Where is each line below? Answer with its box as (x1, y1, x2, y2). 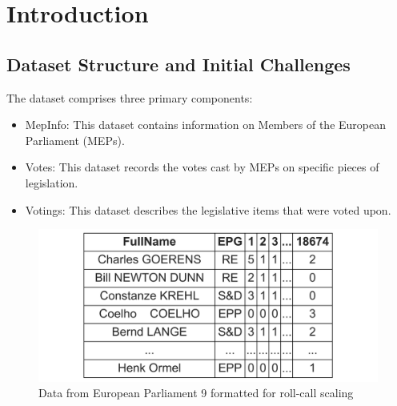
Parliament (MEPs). (25, 131, 125, 148)
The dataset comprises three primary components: (6, 89, 253, 106)
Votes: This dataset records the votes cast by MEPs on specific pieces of (25, 159, 379, 175)
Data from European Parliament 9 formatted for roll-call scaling (38, 384, 354, 401)
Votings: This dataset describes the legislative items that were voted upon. (25, 201, 391, 218)
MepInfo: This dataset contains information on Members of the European (25, 116, 387, 133)
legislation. (25, 174, 78, 191)
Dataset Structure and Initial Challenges (6, 51, 351, 76)
